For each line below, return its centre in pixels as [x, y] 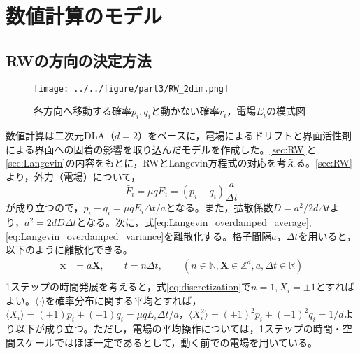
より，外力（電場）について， [73, 176]
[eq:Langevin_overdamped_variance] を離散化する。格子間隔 [139, 235]
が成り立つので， [45, 207]
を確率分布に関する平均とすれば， [123, 300]
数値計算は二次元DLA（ [60, 135]
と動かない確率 [185, 111]
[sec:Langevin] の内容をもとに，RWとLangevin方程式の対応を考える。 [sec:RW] [179, 163]
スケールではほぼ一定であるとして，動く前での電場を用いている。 [166, 342]
